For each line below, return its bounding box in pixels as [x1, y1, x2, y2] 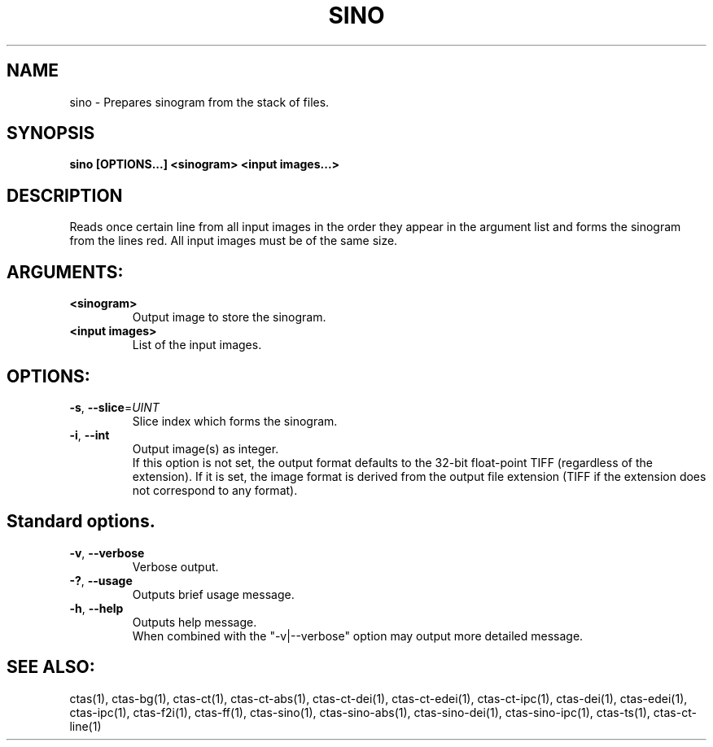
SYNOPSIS [7, 123, 95, 144]
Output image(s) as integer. [132, 441, 279, 456]
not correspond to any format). [132, 483, 298, 497]
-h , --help [69, 601, 124, 615]
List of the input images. [132, 338, 262, 352]
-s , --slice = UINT [69, 400, 160, 414]
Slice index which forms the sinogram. [132, 413, 338, 428]
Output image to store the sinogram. [132, 310, 326, 325]
